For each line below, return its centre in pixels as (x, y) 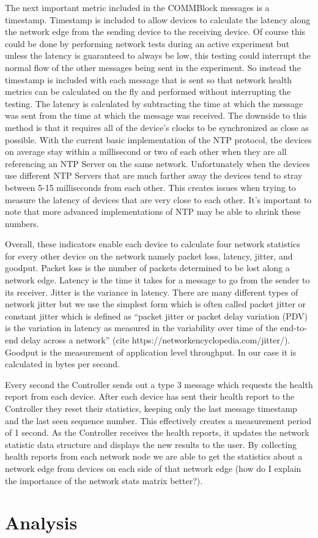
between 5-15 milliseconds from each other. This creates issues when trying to (150, 187)
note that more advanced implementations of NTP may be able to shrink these (153, 211)
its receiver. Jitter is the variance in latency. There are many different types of (152, 292)
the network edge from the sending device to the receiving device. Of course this (155, 32)
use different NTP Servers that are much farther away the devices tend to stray (154, 175)
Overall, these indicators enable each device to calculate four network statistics (153, 244)
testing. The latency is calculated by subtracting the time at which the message (154, 103)
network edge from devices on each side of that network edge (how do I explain (153, 468)
